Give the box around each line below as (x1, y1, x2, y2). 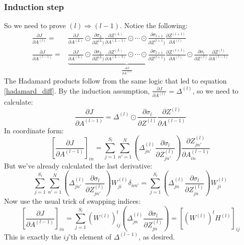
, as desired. (138, 231, 175, 241)
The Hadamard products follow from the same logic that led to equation (4, 75, 227, 86)
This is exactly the (4, 231, 61, 241)
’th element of (68, 231, 111, 241)
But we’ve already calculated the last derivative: (4, 160, 153, 171)
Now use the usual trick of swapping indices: (4, 195, 141, 206)
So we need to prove (4, 20, 66, 31)
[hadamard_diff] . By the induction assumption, (4, 85, 150, 96)
